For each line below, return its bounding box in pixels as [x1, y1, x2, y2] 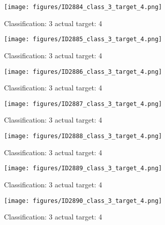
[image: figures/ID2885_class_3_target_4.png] [4, 36, 162, 43]
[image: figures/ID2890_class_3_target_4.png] [4, 197, 162, 204]
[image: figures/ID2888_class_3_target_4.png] [4, 133, 162, 140]
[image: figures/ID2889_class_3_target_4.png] [4, 165, 162, 172]
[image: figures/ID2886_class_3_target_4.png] [4, 68, 162, 75]
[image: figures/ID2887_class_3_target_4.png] [4, 100, 162, 107]
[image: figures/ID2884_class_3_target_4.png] [4, 4, 162, 11]
